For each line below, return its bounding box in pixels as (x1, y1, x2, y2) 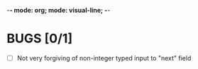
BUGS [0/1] (6, 31, 72, 46)
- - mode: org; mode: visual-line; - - (6, 6, 111, 14)
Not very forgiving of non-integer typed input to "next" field (16, 54, 192, 62)
